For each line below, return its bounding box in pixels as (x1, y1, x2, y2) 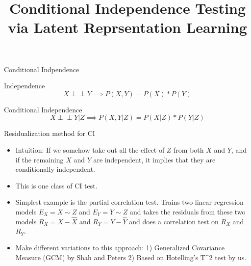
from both (174, 144, 204, 155)
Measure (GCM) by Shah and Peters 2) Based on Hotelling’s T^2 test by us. (15, 252, 247, 262)
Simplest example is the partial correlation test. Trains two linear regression (15, 197, 244, 207)
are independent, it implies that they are (93, 154, 216, 164)
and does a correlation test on (129, 216, 219, 226)
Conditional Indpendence (4, 64, 79, 74)
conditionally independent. (15, 164, 96, 174)
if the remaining (15, 154, 64, 164)
